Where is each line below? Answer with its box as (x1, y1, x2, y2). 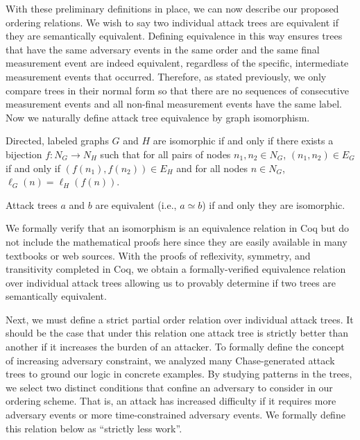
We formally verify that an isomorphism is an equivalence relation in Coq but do (6, 221, 350, 235)
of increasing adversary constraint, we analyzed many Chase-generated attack (6, 353, 335, 367)
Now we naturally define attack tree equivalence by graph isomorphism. (6, 110, 310, 124)
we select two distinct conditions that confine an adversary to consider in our (6, 380, 333, 394)
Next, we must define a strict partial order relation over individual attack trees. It (6, 312, 354, 326)
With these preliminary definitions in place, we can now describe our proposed (6, 1, 339, 15)
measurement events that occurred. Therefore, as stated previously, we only (6, 69, 327, 83)
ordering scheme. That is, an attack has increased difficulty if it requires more (6, 394, 336, 408)
